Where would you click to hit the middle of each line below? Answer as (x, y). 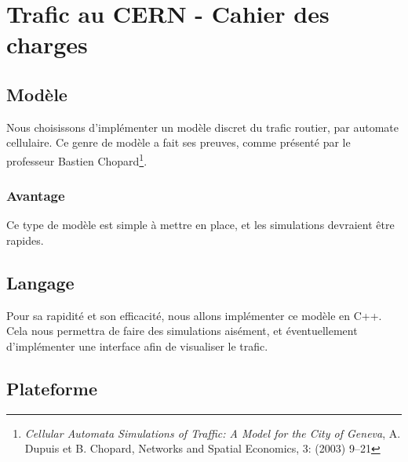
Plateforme (52, 388)
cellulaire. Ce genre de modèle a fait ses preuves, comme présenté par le (178, 142)
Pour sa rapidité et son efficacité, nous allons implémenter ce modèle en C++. (194, 315)
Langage (40, 282)
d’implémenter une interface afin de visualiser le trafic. (137, 346)
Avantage (36, 196)
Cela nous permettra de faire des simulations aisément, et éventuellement (182, 331)
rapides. (25, 240)
